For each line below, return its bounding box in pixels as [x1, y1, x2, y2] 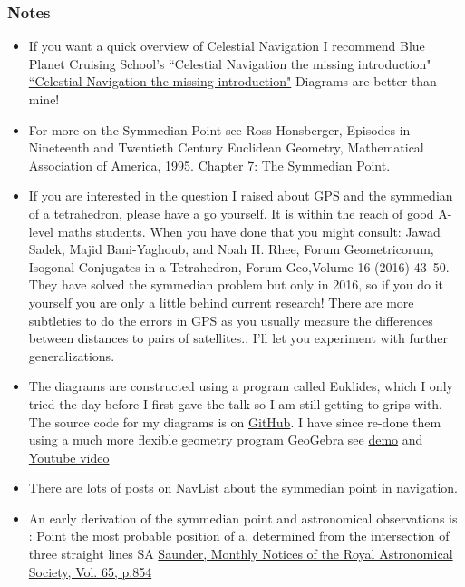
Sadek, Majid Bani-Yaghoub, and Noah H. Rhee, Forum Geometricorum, [28, 240, 434, 259]
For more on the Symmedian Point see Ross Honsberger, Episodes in [28, 120, 411, 139]
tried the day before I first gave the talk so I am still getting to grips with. [28, 394, 443, 413]
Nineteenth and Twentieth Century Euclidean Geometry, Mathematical [28, 138, 424, 157]
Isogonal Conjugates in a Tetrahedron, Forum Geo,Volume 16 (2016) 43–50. [28, 257, 450, 276]
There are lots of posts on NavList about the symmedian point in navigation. [28, 478, 458, 497]
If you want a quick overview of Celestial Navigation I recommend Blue [28, 36, 425, 55]
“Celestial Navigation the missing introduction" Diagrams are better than [28, 72, 437, 91]
